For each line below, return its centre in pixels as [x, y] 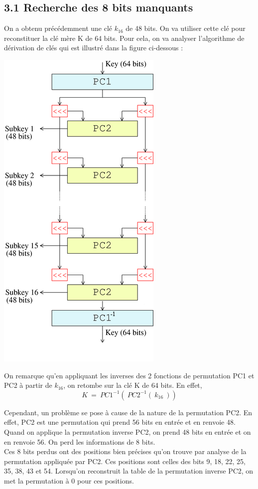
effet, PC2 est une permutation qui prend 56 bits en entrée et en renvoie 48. [120, 422]
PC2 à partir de [28, 385]
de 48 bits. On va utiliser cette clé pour [186, 28]
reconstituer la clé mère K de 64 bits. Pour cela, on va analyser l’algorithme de [124, 38]
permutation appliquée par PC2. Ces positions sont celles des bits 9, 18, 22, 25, [125, 461]
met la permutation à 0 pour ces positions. [69, 480]
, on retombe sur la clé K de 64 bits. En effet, [133, 385]
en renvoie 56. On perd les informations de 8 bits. [80, 441]
